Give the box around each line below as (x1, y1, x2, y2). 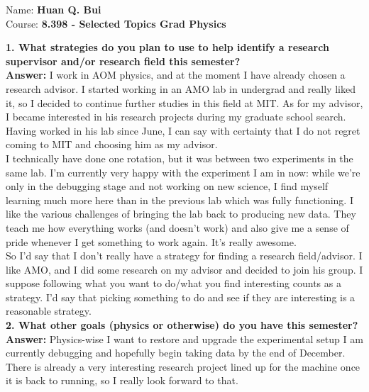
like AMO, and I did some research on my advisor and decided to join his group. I (6, 262, 363, 276)
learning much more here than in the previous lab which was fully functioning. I (6, 192, 353, 207)
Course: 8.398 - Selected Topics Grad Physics (6, 16, 226, 30)
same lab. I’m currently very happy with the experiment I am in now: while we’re (6, 164, 360, 179)
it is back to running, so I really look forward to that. (6, 373, 238, 388)
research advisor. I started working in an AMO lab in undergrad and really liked (6, 81, 356, 96)
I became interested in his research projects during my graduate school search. (6, 109, 346, 124)
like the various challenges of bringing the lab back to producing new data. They (6, 206, 356, 221)
